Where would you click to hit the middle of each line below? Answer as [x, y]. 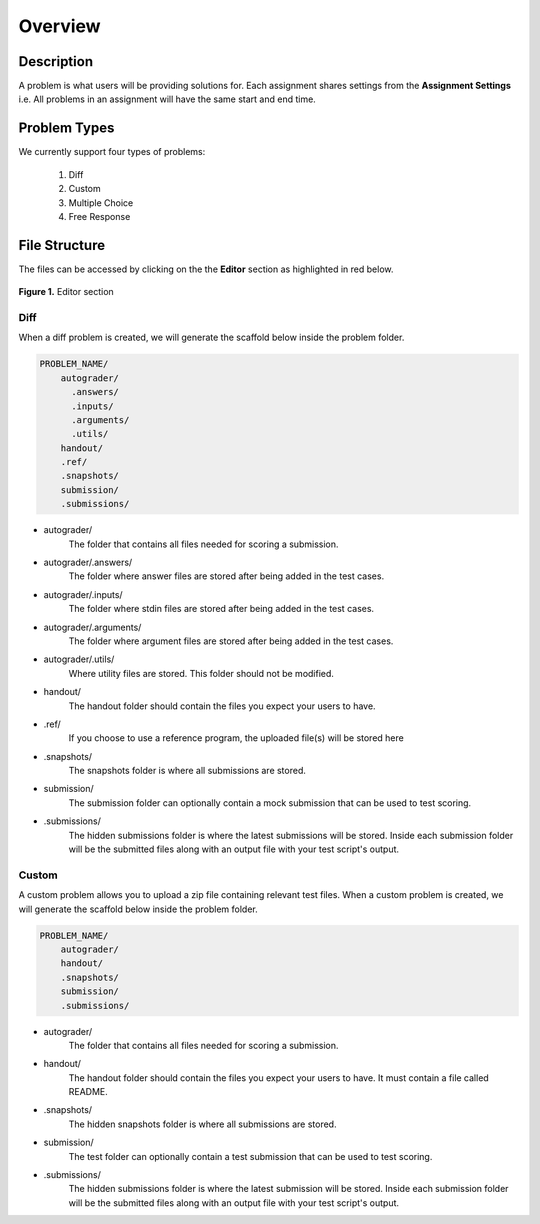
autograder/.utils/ [79, 659]
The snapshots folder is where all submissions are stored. [187, 771]
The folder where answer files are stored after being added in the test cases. [226, 576]
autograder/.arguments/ [92, 627]
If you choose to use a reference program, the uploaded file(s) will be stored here [236, 738]
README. [88, 1092]
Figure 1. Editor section [66, 292]
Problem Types [66, 128]
